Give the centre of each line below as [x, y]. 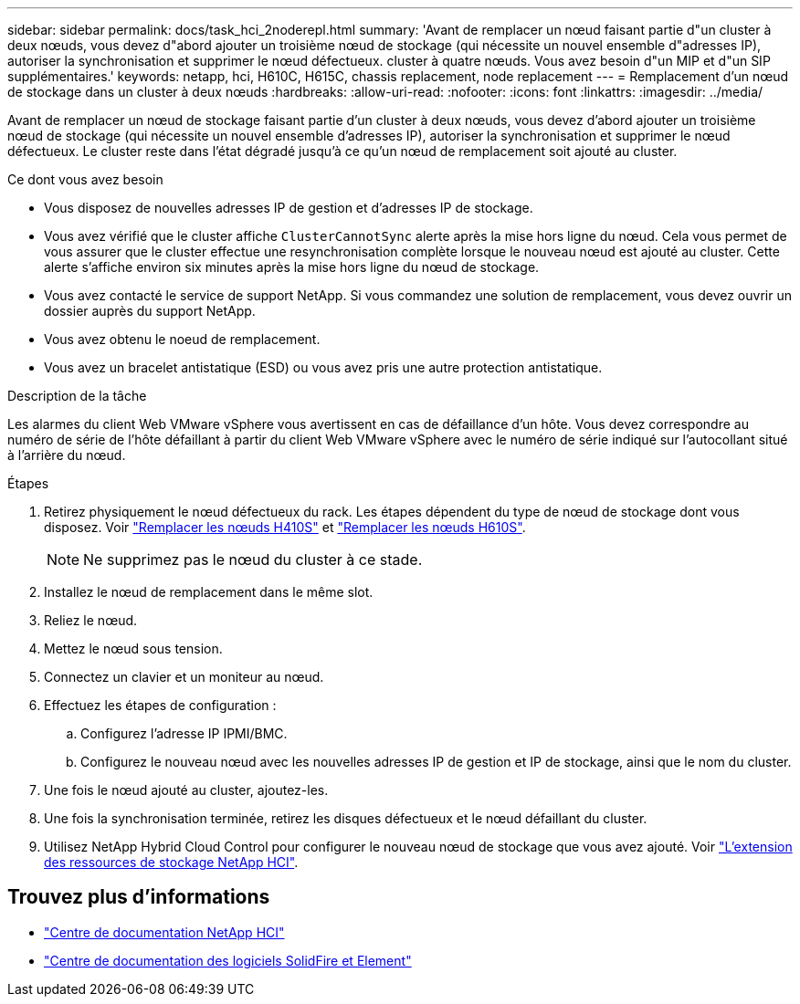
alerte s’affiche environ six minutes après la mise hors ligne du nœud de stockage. [292, 267]
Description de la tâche [77, 396]
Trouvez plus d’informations [139, 897]
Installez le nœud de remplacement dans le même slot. [209, 592]
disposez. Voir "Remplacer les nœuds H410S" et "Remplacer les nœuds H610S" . [285, 527]
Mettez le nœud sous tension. [133, 648]
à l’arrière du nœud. [67, 455]
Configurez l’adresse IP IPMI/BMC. [184, 733]
